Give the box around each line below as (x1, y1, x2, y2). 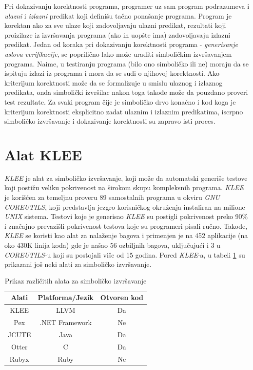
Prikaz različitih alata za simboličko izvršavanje (4, 275, 147, 285)
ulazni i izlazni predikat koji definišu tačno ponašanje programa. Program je (4, 10, 232, 21)
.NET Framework (39, 317, 92, 327)
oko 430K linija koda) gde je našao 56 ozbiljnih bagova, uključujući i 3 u (4, 240, 221, 250)
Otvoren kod (100, 292, 143, 303)
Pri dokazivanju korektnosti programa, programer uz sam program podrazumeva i (4, 1, 250, 11)
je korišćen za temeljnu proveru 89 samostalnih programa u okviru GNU (4, 192, 220, 202)
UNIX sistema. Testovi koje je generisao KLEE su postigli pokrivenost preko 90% (4, 211, 248, 221)
